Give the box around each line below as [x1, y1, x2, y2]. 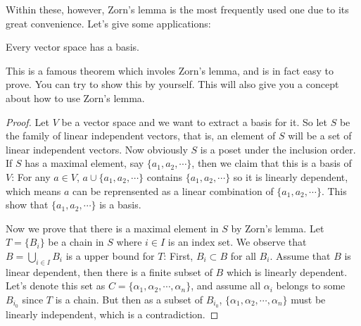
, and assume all [191, 278, 261, 293]
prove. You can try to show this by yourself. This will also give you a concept [6, 77, 339, 92]
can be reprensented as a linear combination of [72, 183, 274, 198]
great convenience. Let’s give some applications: [6, 15, 211, 30]
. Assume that [270, 248, 331, 263]
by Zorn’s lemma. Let [231, 220, 324, 235]
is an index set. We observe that [167, 234, 307, 249]
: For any [11, 169, 51, 184]
